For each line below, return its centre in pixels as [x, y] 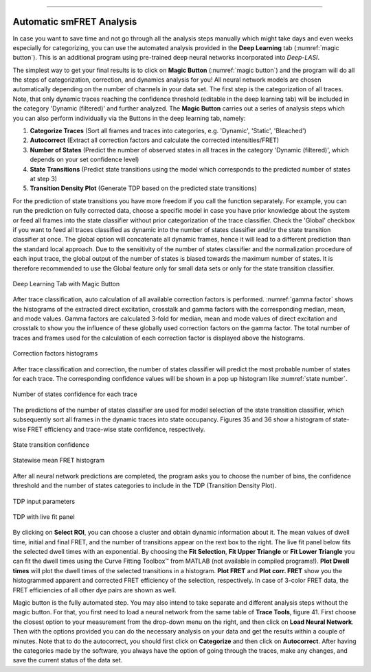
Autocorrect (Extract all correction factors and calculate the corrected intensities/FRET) [155, 140]
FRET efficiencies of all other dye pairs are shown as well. [94, 590]
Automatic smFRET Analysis [75, 22]
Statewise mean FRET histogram [59, 461]
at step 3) [44, 178]
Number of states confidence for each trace [75, 394]
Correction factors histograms [55, 354]
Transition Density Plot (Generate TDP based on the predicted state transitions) [143, 188]
